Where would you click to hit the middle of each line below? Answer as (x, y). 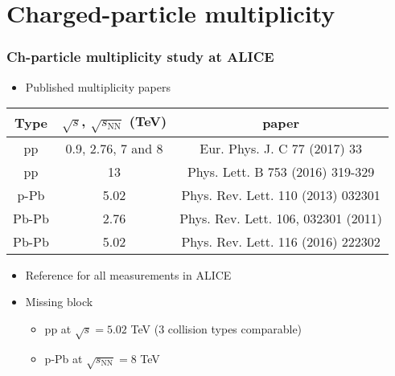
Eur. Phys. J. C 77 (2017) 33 (281, 148)
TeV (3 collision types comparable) (216, 328)
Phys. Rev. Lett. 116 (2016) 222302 (281, 241)
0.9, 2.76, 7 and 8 (114, 148)
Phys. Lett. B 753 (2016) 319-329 (281, 171)
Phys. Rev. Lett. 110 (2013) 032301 (281, 194)
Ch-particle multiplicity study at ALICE (140, 57)
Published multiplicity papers (98, 86)
